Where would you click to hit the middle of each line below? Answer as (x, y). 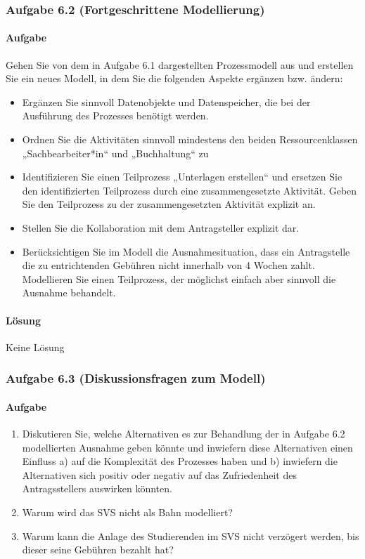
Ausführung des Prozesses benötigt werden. (115, 116)
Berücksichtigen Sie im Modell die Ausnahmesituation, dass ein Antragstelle (186, 251)
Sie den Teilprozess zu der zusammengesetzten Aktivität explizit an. (169, 204)
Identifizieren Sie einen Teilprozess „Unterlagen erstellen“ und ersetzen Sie (182, 177)
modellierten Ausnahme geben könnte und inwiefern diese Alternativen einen (187, 447)
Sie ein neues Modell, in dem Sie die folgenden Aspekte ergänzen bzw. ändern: (174, 78)
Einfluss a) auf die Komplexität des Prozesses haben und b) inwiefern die (180, 461)
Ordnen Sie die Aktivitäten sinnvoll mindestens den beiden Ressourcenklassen (190, 139)
